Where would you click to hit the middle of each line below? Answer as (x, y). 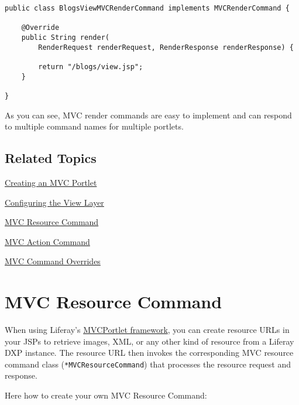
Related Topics (51, 158)
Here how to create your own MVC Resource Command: (106, 395)
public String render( (65, 37)
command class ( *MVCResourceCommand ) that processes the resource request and (148, 364)
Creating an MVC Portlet (51, 182)
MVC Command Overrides (53, 261)
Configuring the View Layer (54, 202)
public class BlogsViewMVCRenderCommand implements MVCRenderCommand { (147, 8)
